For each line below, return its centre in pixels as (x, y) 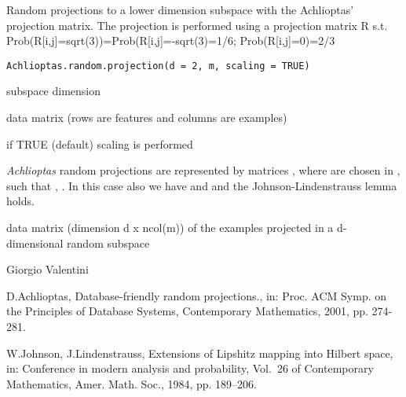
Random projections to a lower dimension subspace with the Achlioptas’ (180, 9)
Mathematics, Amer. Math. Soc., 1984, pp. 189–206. (132, 383)
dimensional (35, 243)
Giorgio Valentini (48, 269)
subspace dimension (54, 91)
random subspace (108, 243)
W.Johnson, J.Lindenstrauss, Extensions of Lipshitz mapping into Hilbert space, (200, 353)
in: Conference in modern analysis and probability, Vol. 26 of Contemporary (190, 368)
